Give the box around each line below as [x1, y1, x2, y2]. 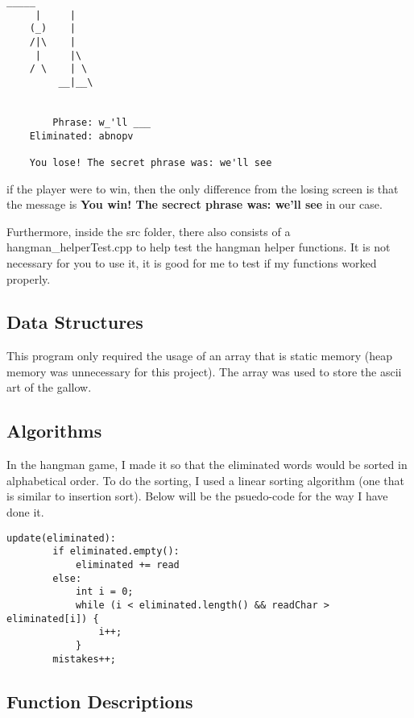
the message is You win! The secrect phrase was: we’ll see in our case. [6, 196, 383, 213]
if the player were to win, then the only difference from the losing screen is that [6, 180, 399, 197]
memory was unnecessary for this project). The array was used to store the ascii [6, 363, 402, 380]
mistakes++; [52, 653, 117, 665]
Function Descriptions [6, 688, 193, 713]
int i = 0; [75, 586, 134, 598]
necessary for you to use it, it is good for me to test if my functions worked [6, 254, 377, 271]
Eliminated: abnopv [29, 130, 134, 142]
